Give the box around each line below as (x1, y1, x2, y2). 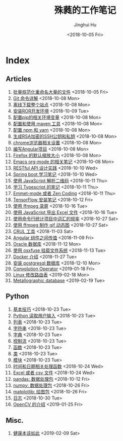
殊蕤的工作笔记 (54, 5, 116, 16)
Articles (6, 75, 32, 84)
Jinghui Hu (74, 21, 97, 28)
